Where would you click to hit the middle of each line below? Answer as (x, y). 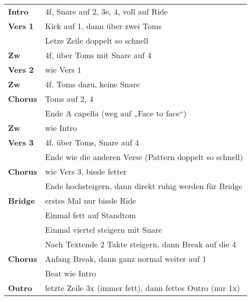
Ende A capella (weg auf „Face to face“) (116, 113)
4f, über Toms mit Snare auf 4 (98, 55)
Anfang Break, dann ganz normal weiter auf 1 (126, 259)
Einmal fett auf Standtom (90, 215)
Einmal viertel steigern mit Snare (103, 230)
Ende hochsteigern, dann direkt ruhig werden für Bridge (144, 186)
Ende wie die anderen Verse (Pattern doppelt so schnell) (144, 157)
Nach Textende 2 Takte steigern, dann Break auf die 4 (141, 244)
